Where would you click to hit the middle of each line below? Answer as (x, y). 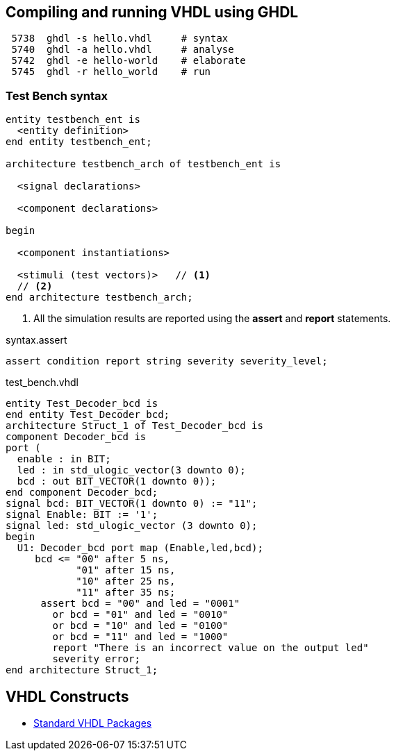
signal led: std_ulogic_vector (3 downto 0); (132, 526)
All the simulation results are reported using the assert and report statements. (212, 319)
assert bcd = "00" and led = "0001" (140, 604)
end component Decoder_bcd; (82, 493)
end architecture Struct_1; (82, 670)
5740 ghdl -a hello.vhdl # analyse (123, 50)
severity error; (96, 659)
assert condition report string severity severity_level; (167, 361)
